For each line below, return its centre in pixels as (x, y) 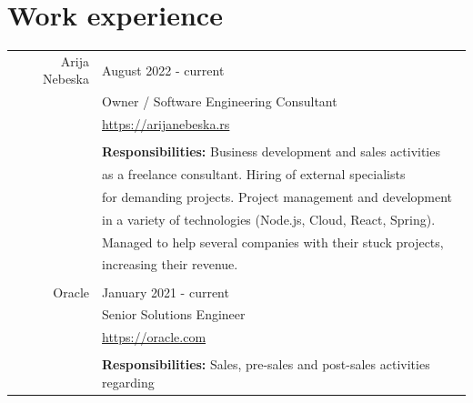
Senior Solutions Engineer (174, 314)
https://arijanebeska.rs (166, 124)
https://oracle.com (154, 337)
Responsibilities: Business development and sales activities (271, 151)
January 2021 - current (166, 292)
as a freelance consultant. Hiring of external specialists (254, 174)
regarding (128, 382)
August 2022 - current (163, 70)
